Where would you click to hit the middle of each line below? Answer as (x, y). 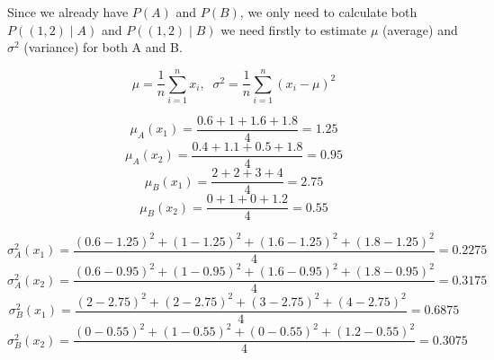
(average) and (420, 29)
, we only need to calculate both (328, 12)
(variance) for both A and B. (103, 47)
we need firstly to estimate (294, 29)
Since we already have (68, 12)
